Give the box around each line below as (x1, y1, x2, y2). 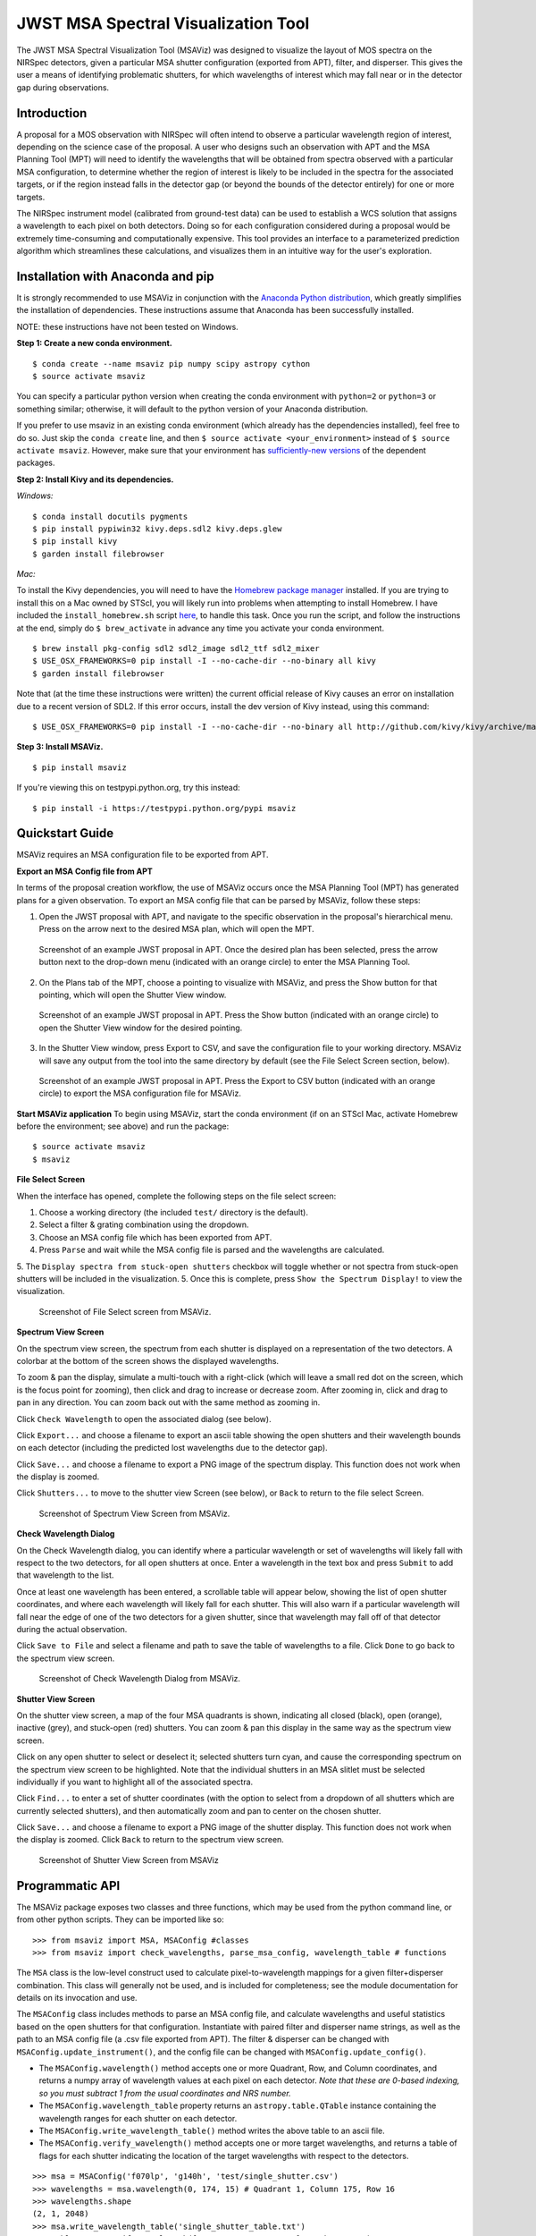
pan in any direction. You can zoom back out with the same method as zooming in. (16, 1397, 321, 1408)
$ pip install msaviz (32, 762, 127, 773)
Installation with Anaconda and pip (16, 268, 214, 284)
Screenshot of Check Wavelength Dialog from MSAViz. (38, 1673, 241, 1684)
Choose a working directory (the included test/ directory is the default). (38, 1207, 308, 1218)
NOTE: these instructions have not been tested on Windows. (16, 321, 239, 332)
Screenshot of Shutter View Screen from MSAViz (38, 1854, 219, 1865)
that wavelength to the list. (16, 1570, 114, 1580)
